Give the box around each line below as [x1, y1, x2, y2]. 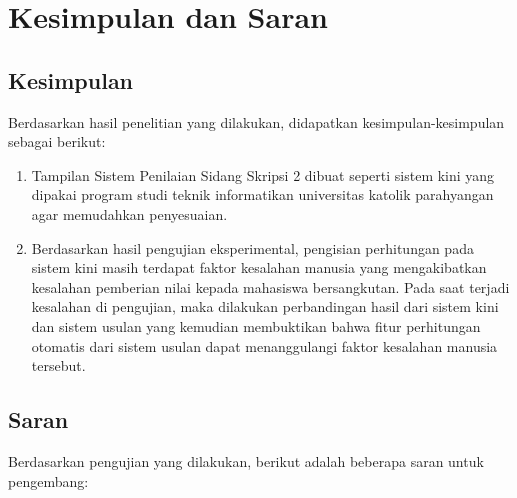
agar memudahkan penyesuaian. [31, 203, 228, 224]
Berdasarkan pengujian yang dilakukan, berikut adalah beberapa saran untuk [8, 450, 484, 471]
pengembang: [8, 470, 89, 491]
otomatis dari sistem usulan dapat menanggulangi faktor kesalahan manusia [31, 335, 498, 356]
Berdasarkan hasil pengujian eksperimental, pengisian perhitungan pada [31, 237, 474, 258]
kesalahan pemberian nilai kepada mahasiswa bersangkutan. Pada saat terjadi [31, 276, 510, 297]
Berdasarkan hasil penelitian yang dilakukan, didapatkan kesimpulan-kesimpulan [8, 111, 505, 132]
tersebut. [31, 355, 86, 376]
